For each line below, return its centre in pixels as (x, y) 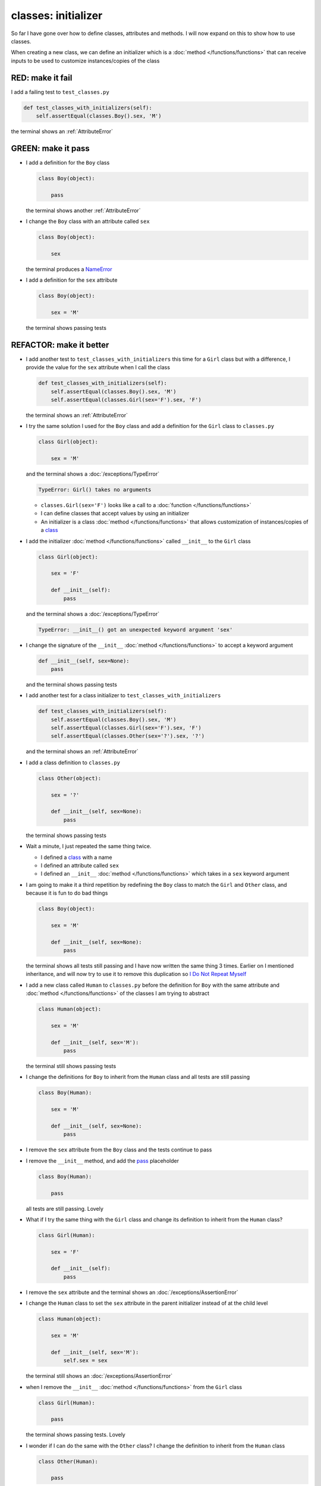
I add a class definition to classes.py (73, 762)
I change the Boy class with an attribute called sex (88, 221)
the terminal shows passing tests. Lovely (76, 1435)
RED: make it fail (42, 78)
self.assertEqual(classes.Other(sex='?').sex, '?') (128, 736)
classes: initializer (57, 15)
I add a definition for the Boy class (68, 162)
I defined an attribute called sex (80, 865)
